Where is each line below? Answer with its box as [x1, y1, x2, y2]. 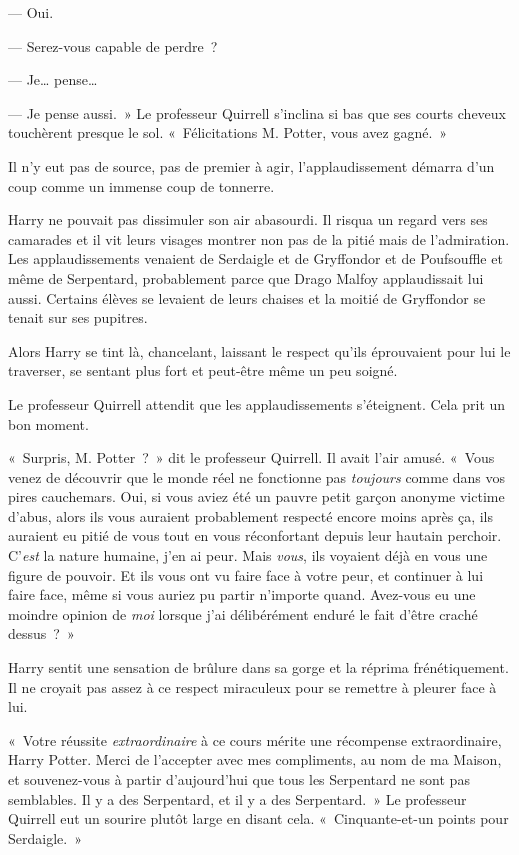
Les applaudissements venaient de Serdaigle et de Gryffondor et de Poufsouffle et [8, 248, 503, 269]
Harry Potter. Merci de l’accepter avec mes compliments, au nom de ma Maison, [8, 749, 502, 770]
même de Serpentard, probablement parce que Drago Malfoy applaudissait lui [8, 267, 484, 288]
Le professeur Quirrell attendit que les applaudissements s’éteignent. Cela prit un [8, 393, 506, 414]
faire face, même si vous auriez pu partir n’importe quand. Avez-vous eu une [8, 584, 476, 605]
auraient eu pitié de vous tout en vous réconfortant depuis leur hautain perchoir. [8, 525, 502, 546]
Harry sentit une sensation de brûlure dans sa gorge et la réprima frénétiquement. [8, 657, 509, 678]
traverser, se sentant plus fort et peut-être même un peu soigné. [8, 360, 398, 381]
